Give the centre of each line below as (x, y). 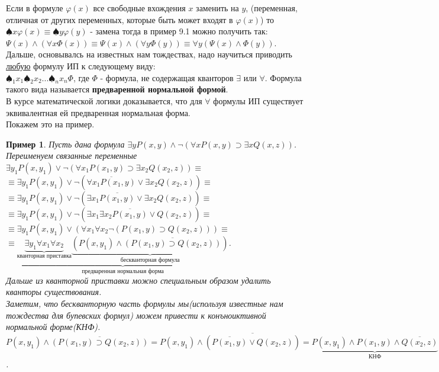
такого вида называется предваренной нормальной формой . (117, 89)
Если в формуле (35, 8)
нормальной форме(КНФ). (53, 327)
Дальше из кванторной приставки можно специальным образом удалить (138, 280)
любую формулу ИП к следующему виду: (81, 65)
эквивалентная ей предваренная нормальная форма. (98, 112)
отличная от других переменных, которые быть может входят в (120, 19)
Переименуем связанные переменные (72, 155)
